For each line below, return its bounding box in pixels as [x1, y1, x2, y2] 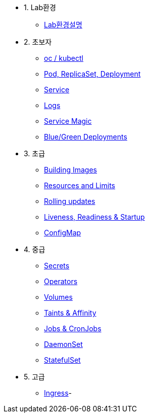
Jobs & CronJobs [44, 324, 102, 333]
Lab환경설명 [44, 20, 82, 29]
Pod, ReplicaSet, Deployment [44, 69, 141, 78]
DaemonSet [44, 340, 83, 349]
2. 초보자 [24, 38, 52, 46]
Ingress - [44, 389, 72, 397]
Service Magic [44, 117, 92, 125]
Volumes [44, 293, 73, 301]
